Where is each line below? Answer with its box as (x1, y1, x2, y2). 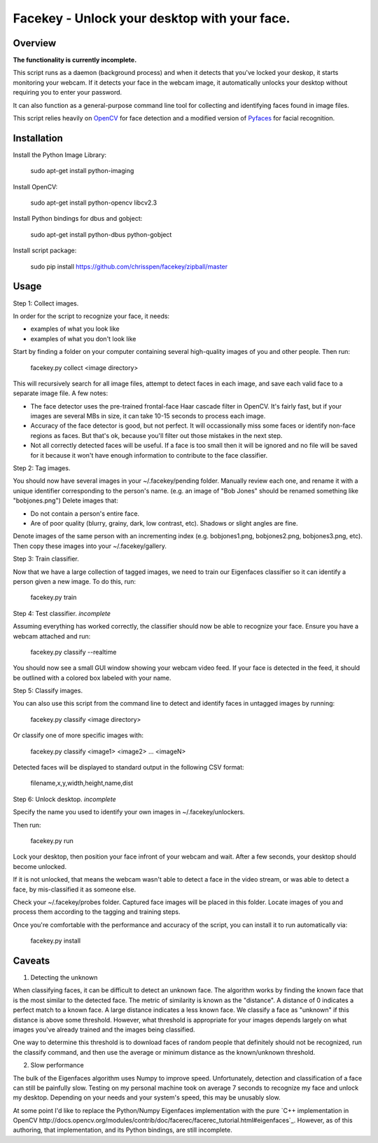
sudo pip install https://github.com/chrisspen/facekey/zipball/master (30, 262, 228, 271)
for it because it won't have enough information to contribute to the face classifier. (30, 451, 268, 459)
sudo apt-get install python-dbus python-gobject (30, 230, 172, 238)
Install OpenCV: (13, 182, 58, 191)
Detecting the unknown (30, 973, 98, 981)
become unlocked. (13, 862, 66, 870)
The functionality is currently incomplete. (13, 56, 137, 64)
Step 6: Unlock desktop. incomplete (13, 795, 116, 803)
